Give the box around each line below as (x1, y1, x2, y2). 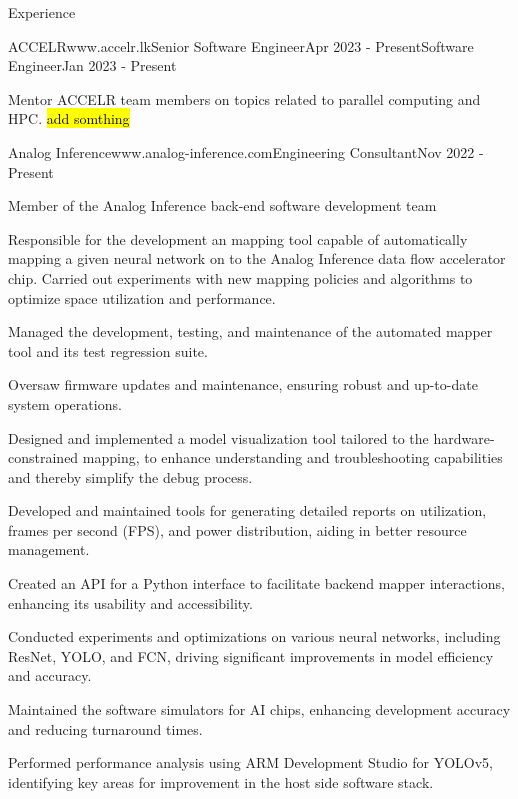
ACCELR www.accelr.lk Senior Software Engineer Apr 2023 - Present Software (8, 35, 474, 56)
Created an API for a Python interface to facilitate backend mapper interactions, (8, 573, 505, 594)
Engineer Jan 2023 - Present (8, 55, 177, 76)
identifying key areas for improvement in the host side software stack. (8, 771, 434, 792)
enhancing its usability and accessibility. (8, 592, 253, 613)
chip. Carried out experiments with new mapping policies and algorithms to (8, 267, 473, 288)
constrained (8, 447, 79, 468)
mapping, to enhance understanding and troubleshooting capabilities (82, 447, 503, 468)
